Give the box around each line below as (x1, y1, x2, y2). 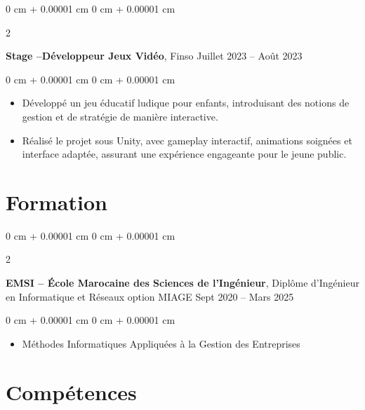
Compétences (6, 377, 137, 406)
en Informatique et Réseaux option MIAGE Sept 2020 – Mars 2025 (6, 289, 294, 303)
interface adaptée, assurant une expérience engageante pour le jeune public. (22, 146, 347, 161)
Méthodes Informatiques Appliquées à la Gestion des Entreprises (22, 336, 300, 350)
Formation (6, 187, 107, 216)
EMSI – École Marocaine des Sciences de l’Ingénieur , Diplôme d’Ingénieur (6, 275, 359, 290)
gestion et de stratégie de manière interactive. (22, 109, 218, 123)
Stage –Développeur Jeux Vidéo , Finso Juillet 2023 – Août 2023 (6, 48, 303, 63)
